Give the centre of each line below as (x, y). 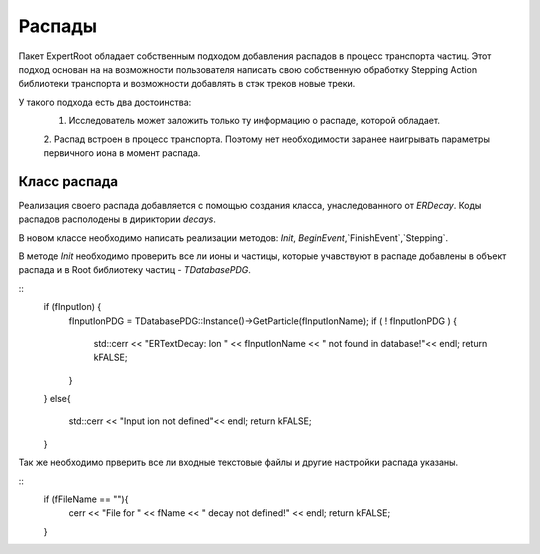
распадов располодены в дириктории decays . (117, 219)
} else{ (57, 399)
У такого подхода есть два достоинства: (105, 102)
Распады (58, 26)
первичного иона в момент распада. (122, 152)
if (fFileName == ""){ (86, 499)
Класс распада (68, 181)
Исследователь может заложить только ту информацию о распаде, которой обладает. (254, 121)
